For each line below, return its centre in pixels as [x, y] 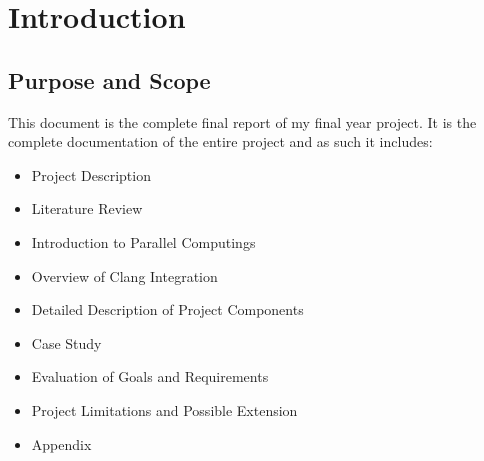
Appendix [61, 443]
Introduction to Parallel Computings [143, 241]
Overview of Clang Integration [124, 275]
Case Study [66, 342]
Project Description [91, 174]
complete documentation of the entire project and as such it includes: [220, 141]
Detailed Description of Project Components [167, 309]
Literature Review [87, 208]
